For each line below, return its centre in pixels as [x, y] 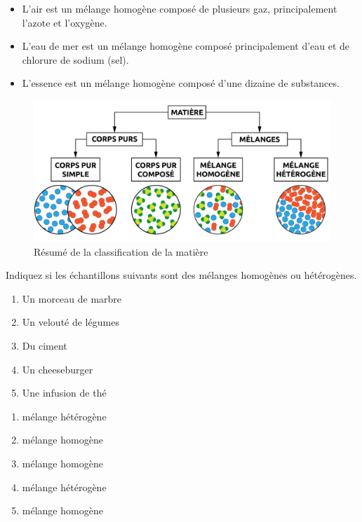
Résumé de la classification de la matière [121, 251]
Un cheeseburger [58, 369]
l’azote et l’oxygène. [65, 22]
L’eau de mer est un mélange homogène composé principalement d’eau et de [186, 46]
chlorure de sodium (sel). [75, 59]
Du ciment [45, 345]
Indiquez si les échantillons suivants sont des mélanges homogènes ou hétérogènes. [181, 275]
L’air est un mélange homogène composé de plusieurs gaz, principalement [180, 8]
